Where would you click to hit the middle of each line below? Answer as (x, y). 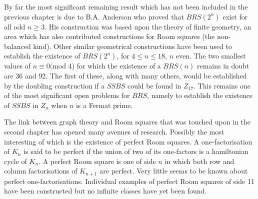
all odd (15, 26)
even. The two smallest (211, 56)
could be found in (154, 85)
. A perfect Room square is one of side (97, 161)
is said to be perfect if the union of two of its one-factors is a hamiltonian (136, 151)
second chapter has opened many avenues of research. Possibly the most (114, 131)
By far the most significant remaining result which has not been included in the (126, 6)
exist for (235, 16)
